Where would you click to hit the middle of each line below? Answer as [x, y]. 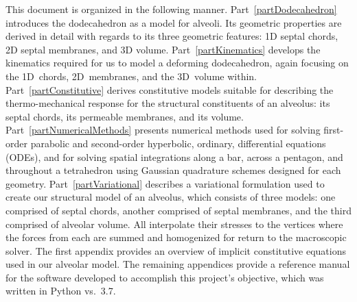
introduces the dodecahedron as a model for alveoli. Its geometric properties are [174, 22]
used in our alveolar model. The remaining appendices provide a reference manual [178, 264]
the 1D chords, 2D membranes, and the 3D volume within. [131, 76]
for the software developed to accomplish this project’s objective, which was [165, 277]
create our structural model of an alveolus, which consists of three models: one [171, 197]
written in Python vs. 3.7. [61, 291]
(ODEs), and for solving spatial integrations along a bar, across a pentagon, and [174, 156]
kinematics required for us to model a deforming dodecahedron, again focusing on [177, 63]
